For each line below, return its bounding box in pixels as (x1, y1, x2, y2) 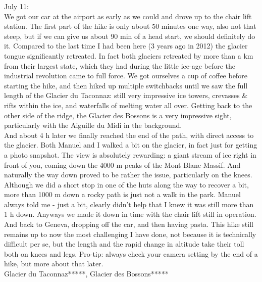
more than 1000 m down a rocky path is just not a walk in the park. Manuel (4, 189, 241, 200)
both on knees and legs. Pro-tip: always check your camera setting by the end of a (4, 248, 258, 259)
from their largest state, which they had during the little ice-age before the (4, 60, 236, 71)
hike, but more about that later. (4, 258, 103, 269)
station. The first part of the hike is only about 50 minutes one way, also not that (4, 21, 256, 31)
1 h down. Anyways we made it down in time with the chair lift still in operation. (4, 209, 256, 219)
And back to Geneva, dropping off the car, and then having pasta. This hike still (4, 219, 253, 229)
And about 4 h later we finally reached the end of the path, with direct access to (4, 129, 254, 140)
